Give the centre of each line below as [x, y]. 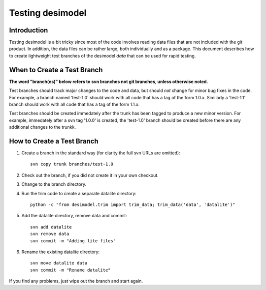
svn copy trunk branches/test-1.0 [72, 164]
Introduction [29, 30]
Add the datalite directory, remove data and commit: [74, 216]
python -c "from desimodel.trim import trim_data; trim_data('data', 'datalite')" [133, 204]
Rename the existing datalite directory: [61, 252]
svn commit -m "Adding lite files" [73, 241]
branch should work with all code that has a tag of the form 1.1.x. [74, 104]
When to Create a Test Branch [56, 70]
